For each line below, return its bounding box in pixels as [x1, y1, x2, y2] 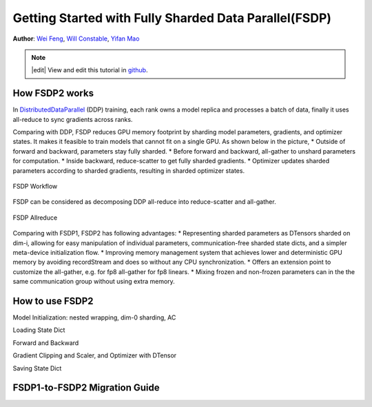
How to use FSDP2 [12, 295, 94, 306]
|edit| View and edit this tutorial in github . [31, 66, 148, 74]
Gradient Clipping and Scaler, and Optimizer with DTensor [12, 351, 177, 359]
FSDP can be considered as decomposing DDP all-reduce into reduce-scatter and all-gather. [12, 198, 276, 206]
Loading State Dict [12, 326, 65, 334]
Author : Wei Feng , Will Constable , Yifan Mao [12, 34, 140, 43]
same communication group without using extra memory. [12, 278, 175, 286]
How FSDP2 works [12, 87, 94, 99]
